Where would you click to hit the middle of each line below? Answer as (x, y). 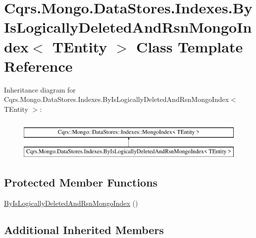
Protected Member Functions (81, 182)
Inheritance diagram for (40, 89)
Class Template (190, 46)
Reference (38, 66)
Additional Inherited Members (84, 229)
